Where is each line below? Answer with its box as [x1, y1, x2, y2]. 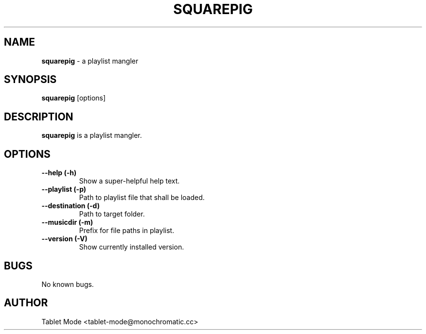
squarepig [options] [41, 94, 106, 102]
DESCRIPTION [4, 110, 73, 123]
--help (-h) [41, 168, 77, 177]
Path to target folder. [79, 210, 145, 218]
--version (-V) [41, 234, 88, 243]
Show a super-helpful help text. [79, 177, 180, 185]
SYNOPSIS [4, 73, 57, 86]
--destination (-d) [41, 201, 100, 210]
